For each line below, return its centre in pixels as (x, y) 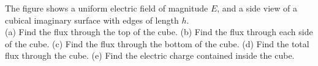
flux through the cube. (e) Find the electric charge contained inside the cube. (150, 55)
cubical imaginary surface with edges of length (92, 20)
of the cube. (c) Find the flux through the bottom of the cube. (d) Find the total (157, 43)
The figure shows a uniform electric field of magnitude (107, 8)
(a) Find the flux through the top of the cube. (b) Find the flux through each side (159, 32)
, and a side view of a (257, 8)
